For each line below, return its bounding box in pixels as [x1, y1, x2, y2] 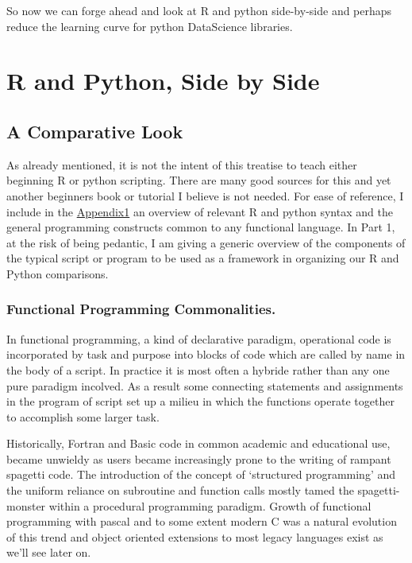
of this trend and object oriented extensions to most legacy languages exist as [6, 528, 383, 545]
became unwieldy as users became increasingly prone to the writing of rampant [6, 450, 391, 467]
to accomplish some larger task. [6, 408, 160, 425]
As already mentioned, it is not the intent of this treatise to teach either [6, 156, 357, 173]
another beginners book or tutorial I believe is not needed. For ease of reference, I [6, 187, 404, 204]
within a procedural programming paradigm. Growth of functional [48, 497, 372, 514]
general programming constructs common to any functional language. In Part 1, [6, 219, 395, 235]
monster [6, 497, 46, 514]
